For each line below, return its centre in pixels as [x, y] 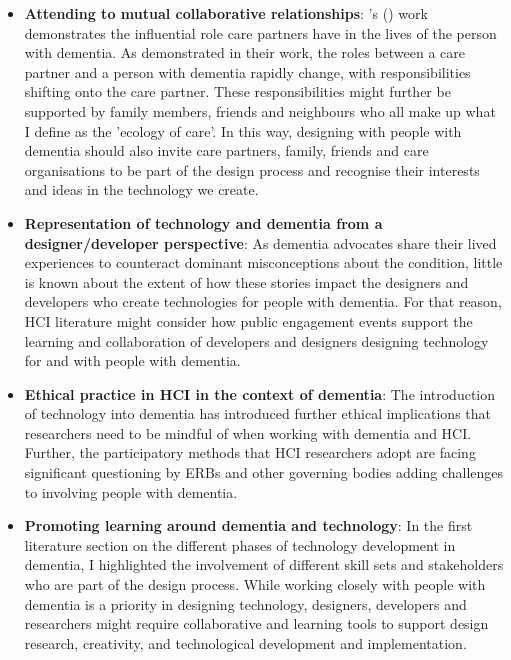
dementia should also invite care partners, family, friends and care [226, 150]
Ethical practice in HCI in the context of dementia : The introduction [260, 393]
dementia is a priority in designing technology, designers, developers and [245, 603]
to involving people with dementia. [131, 491]
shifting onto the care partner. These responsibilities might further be [237, 91]
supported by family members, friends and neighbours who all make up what [260, 110]
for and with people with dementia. [132, 360]
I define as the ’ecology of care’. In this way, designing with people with [243, 130]
